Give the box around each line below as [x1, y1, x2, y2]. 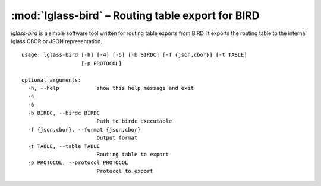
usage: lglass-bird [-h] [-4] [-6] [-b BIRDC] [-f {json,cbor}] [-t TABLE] [21, 52, 247, 59]
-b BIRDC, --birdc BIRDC [27, 110, 100, 117]
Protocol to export [96, 168, 154, 174]
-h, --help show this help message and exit [27, 85, 194, 91]
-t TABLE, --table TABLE [27, 143, 100, 149]
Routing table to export [96, 151, 169, 158]
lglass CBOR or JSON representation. [11, 37, 102, 44]
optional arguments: [21, 76, 81, 83]
